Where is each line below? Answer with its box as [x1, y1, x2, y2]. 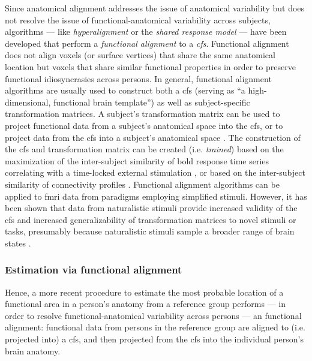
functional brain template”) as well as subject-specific [53, 95, 250, 108]
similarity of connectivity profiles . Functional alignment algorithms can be [5, 178, 280, 190]
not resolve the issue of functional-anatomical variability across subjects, [5, 13, 271, 26]
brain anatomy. [5, 344, 61, 357]
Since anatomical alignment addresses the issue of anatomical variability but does [5, 2, 305, 14]
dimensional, [5, 95, 51, 108]
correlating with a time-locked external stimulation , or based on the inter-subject [5, 166, 305, 179]
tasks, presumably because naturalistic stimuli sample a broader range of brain [5, 225, 295, 237]
